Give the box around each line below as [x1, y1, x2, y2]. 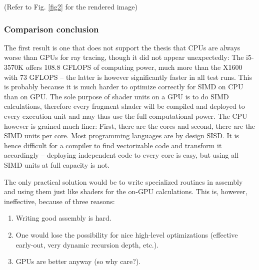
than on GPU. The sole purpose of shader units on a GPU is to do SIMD [4, 91, 229, 101]
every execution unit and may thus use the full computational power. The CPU [4, 110, 247, 121]
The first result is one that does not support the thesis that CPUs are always [4, 42, 240, 52]
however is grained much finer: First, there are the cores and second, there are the [4, 120, 255, 131]
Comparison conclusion [4, 22, 99, 35]
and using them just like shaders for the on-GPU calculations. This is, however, [4, 186, 247, 197]
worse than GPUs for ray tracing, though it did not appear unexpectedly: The [4, 52, 244, 62]
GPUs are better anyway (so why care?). [15, 256, 141, 267]
